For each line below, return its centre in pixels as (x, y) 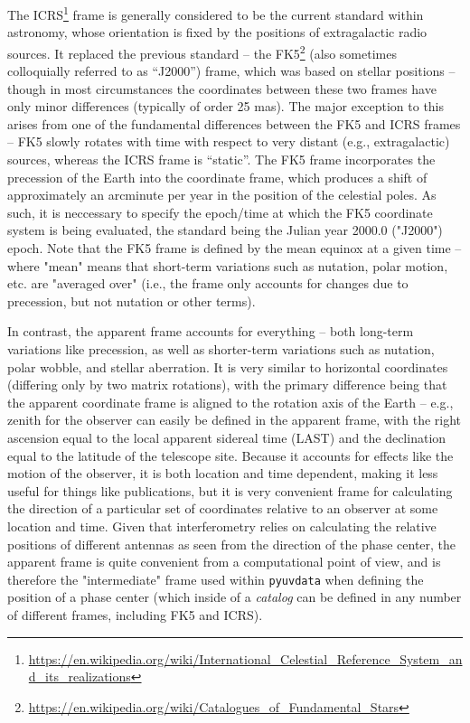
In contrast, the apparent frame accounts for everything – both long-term (211, 331)
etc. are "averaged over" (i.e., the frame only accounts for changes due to (208, 283)
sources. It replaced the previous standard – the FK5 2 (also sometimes (202, 52)
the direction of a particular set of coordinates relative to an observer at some (223, 508)
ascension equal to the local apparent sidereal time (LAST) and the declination (227, 437)
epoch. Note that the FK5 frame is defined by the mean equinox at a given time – (235, 248)
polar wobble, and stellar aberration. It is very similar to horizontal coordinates (228, 366)
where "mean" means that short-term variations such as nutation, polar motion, (228, 265)
